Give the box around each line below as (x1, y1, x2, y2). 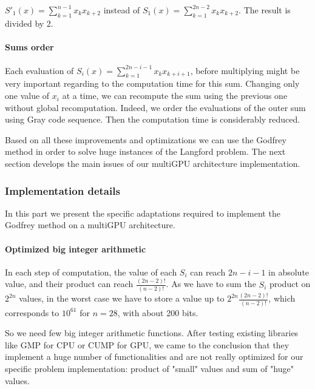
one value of (5, 89, 50, 102)
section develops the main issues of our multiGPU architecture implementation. (5, 157, 300, 170)
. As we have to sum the (166, 277, 256, 290)
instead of (103, 4, 140, 16)
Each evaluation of (5, 64, 74, 76)
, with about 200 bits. (117, 306, 198, 319)
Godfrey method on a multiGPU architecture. (5, 218, 175, 231)
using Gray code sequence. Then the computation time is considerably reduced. (5, 113, 300, 126)
